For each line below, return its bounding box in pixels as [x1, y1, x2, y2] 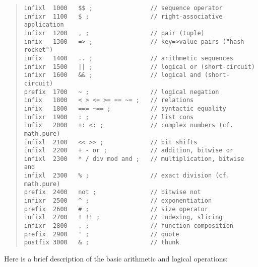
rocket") [24, 46, 53, 54]
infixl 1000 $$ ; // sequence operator [24, 5, 223, 12]
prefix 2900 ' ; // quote [24, 230, 179, 238]
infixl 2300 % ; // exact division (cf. [24, 172, 230, 180]
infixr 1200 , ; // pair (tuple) [24, 29, 205, 37]
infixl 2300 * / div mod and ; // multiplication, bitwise [24, 155, 244, 162]
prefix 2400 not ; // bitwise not [24, 189, 201, 196]
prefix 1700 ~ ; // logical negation [24, 88, 219, 96]
